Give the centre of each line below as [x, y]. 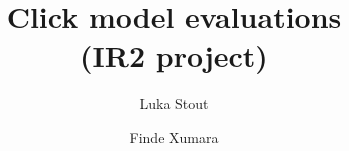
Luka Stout [174, 103]
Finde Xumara [174, 136]
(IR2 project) [174, 55]
